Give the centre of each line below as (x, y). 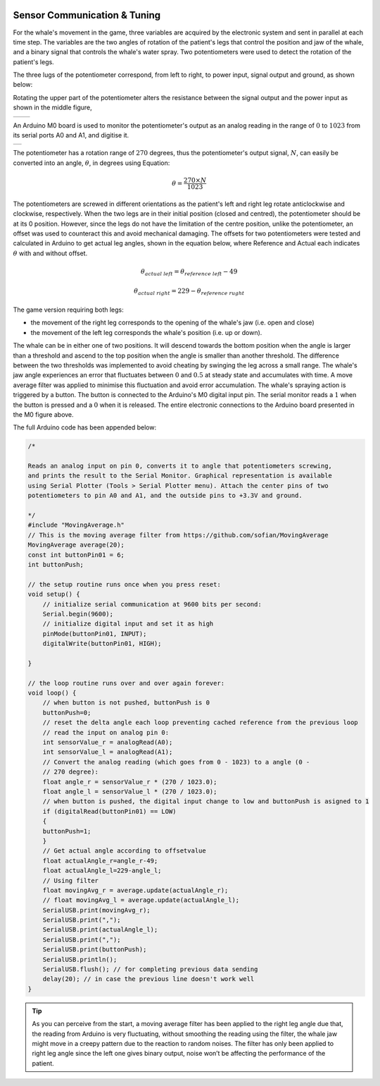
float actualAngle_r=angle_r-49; (100, 861)
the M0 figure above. (43, 414)
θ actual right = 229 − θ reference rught (189, 292)
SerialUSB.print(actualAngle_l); (100, 930)
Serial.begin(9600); (78, 614)
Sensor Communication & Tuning (87, 15)
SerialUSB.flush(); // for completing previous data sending (150, 969)
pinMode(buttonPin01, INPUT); (95, 634)
